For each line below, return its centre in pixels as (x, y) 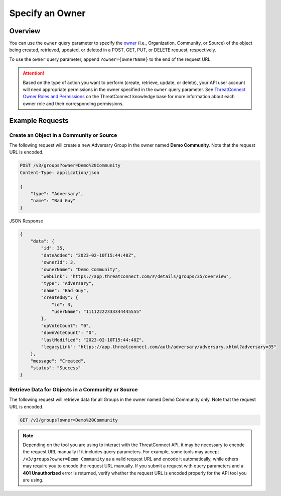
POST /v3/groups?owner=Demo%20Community (70, 166)
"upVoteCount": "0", (66, 325)
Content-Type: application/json (60, 173)
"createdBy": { (60, 298)
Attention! (34, 73)
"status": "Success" (56, 368)
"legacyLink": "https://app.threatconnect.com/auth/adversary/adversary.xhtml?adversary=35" (159, 347)
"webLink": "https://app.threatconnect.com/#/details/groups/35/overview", (136, 276)
